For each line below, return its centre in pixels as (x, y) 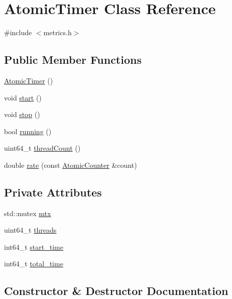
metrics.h (57, 32)
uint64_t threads (30, 230)
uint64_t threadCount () (42, 148)
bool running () (28, 131)
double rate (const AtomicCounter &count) (71, 165)
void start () (23, 97)
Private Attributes (53, 192)
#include (18, 32)
